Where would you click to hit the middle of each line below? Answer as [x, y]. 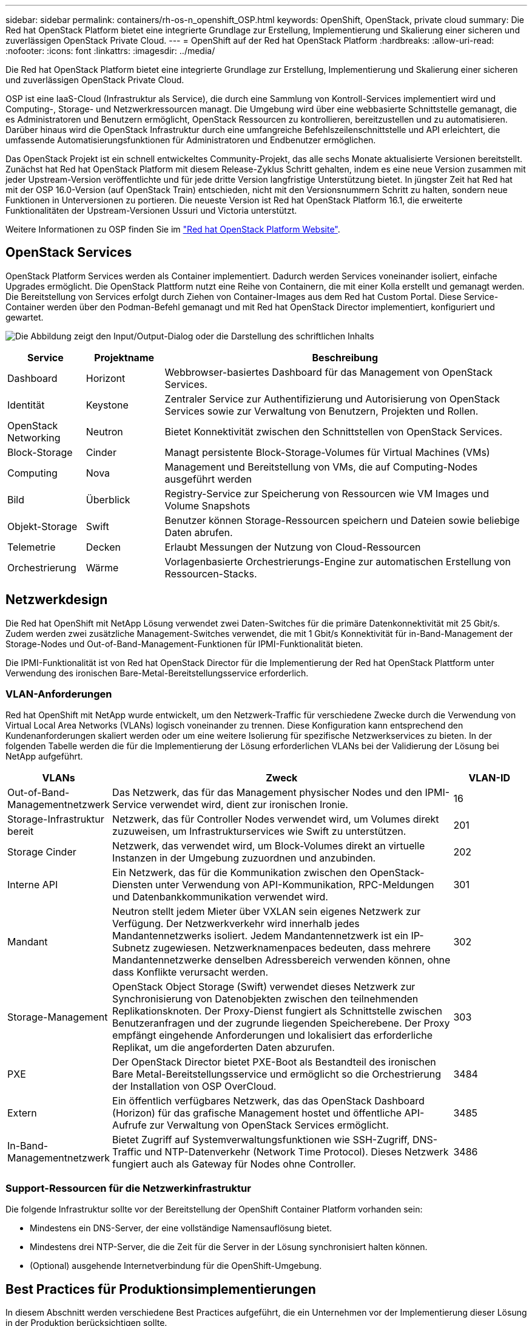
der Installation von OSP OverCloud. [194, 1086]
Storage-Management [58, 1017]
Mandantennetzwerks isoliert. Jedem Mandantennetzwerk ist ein [261, 936]
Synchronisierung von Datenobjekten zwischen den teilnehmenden [265, 999]
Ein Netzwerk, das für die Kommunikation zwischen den [240, 873]
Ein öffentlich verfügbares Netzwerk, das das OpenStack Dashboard [268, 1101]
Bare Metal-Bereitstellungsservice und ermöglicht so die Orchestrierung [277, 1074]
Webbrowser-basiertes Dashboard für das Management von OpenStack [329, 372]
